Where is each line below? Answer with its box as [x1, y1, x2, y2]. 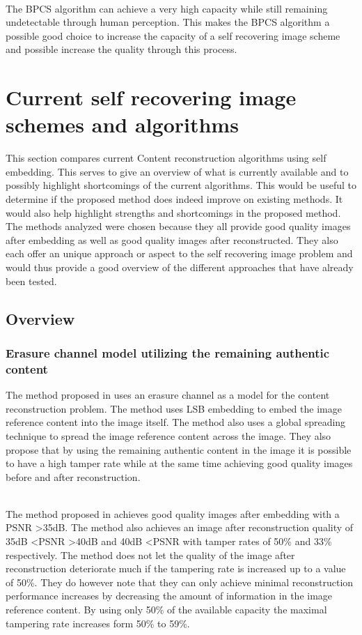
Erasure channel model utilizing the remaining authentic [6, 344, 330, 361]
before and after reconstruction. [6, 469, 141, 484]
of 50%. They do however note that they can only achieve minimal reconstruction [6, 574, 354, 589]
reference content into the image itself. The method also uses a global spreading [6, 415, 346, 429]
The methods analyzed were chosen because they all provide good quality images [6, 219, 351, 234]
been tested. [6, 273, 57, 288]
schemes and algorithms [6, 110, 239, 139]
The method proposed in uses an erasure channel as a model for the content [6, 388, 330, 402]
